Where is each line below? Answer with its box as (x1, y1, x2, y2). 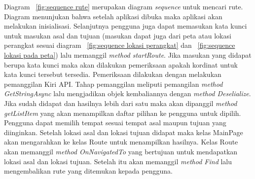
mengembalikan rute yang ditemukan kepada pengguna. (4, 166, 173, 176)
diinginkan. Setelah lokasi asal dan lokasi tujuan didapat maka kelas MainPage (4, 127, 243, 137)
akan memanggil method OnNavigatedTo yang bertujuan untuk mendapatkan (4, 146, 238, 156)
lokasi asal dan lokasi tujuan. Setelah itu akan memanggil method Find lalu (4, 156, 232, 166)
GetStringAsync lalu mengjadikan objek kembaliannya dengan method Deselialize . (4, 88, 251, 99)
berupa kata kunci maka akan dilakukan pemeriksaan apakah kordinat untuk (4, 59, 238, 70)
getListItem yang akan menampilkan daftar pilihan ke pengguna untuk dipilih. (4, 107, 241, 118)
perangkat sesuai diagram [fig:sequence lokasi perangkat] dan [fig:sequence (4, 40, 235, 50)
